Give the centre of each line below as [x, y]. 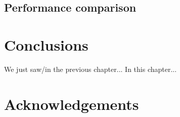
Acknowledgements [72, 104]
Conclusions [46, 44]
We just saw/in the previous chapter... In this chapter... [91, 69]
